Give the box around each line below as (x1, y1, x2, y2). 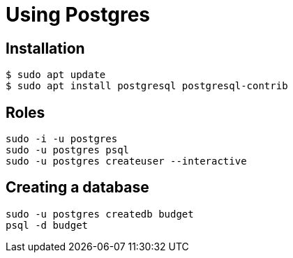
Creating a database (6, 179, 149, 197)
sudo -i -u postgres (6, 133, 118, 145)
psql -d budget (6, 219, 89, 231)
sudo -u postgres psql (6, 144, 130, 156)
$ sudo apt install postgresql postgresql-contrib (6, 80, 288, 92)
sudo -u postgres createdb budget (6, 208, 194, 220)
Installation (6, 39, 85, 57)
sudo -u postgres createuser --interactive (6, 155, 247, 167)
